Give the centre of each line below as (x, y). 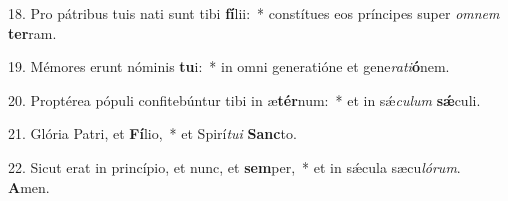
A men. (29, 186)
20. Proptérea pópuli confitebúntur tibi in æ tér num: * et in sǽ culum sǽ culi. (244, 99)
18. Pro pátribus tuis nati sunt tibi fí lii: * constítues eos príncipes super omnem (254, 13)
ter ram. (32, 32)
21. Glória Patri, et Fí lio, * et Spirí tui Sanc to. (152, 133)
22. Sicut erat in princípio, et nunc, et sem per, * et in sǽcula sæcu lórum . (234, 166)
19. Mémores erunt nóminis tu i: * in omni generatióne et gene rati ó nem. (229, 66)
